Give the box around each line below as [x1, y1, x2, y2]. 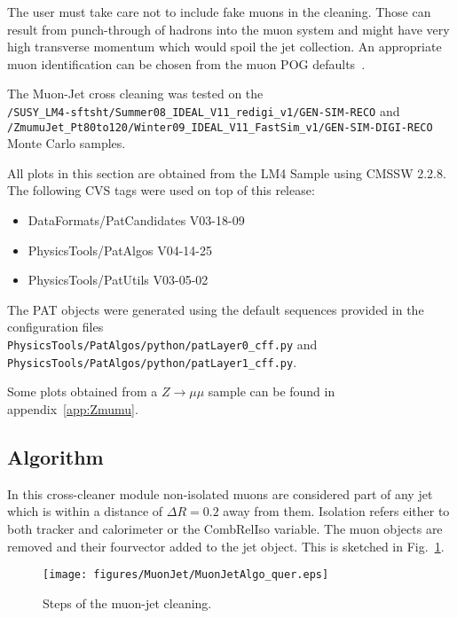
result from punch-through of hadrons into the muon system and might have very [7, 20, 450, 38]
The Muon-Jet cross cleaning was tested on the [7, 84, 264, 103]
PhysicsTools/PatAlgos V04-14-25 [28, 240, 212, 259]
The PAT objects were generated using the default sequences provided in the [7, 300, 424, 318]
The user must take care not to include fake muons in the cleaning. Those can [7, 3, 431, 20]
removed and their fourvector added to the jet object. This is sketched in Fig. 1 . [7, 536, 445, 555]
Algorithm [7, 442, 104, 470]
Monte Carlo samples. [7, 134, 126, 153]
